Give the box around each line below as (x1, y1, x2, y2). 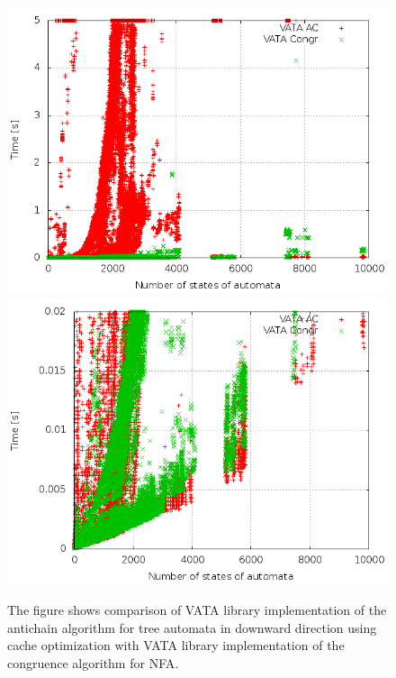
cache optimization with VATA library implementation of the (7, 636, 345, 655)
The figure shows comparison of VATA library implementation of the (7, 600, 387, 619)
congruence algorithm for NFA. (7, 653, 179, 672)
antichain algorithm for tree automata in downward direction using (7, 618, 377, 637)
